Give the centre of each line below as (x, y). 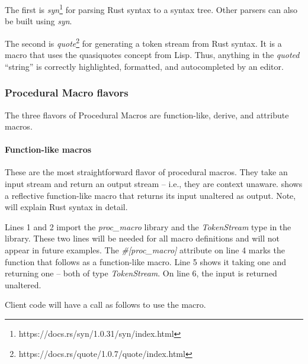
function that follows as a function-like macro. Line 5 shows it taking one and (145, 261)
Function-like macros (48, 149)
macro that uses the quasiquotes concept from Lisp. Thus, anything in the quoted (152, 55)
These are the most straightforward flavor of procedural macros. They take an (146, 172)
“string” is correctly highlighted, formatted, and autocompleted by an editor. (144, 66)
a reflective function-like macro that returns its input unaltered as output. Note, (150, 195)
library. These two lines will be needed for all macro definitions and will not (142, 238)
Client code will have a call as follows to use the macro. (105, 305)
